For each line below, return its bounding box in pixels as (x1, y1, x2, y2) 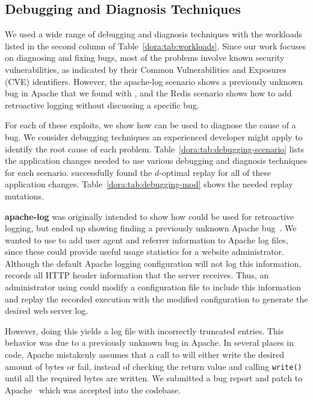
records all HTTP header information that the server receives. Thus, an (5, 269, 269, 281)
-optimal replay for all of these (159, 166, 271, 178)
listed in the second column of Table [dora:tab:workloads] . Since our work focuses (5, 39, 306, 52)
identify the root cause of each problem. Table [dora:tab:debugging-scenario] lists (5, 142, 305, 155)
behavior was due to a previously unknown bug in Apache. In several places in (5, 336, 294, 349)
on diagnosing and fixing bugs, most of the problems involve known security (5, 51, 285, 64)
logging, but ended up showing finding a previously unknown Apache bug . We (5, 222, 297, 234)
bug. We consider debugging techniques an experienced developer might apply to (5, 130, 303, 143)
